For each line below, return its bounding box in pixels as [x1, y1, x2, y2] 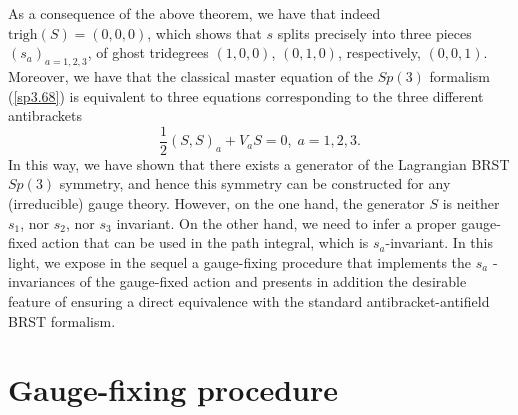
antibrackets [8, 105, 83, 126]
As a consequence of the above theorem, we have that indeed [8, 3, 381, 23]
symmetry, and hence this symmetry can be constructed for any [59, 173, 451, 194]
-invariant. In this [385, 232, 493, 253]
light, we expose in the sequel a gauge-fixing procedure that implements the [8, 251, 472, 272]
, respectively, [337, 42, 421, 63]
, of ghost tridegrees [87, 42, 209, 63]
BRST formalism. [8, 310, 116, 331]
